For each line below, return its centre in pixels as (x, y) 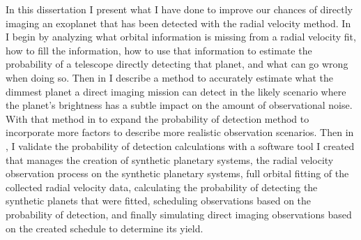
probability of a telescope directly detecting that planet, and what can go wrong (177, 64)
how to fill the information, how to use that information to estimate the (159, 50)
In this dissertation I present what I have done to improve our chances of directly (179, 9)
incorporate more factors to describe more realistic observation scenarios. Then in (180, 132)
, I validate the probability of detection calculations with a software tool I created (180, 145)
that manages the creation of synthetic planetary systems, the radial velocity (170, 159)
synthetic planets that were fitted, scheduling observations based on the (159, 201)
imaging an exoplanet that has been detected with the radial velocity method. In (178, 23)
